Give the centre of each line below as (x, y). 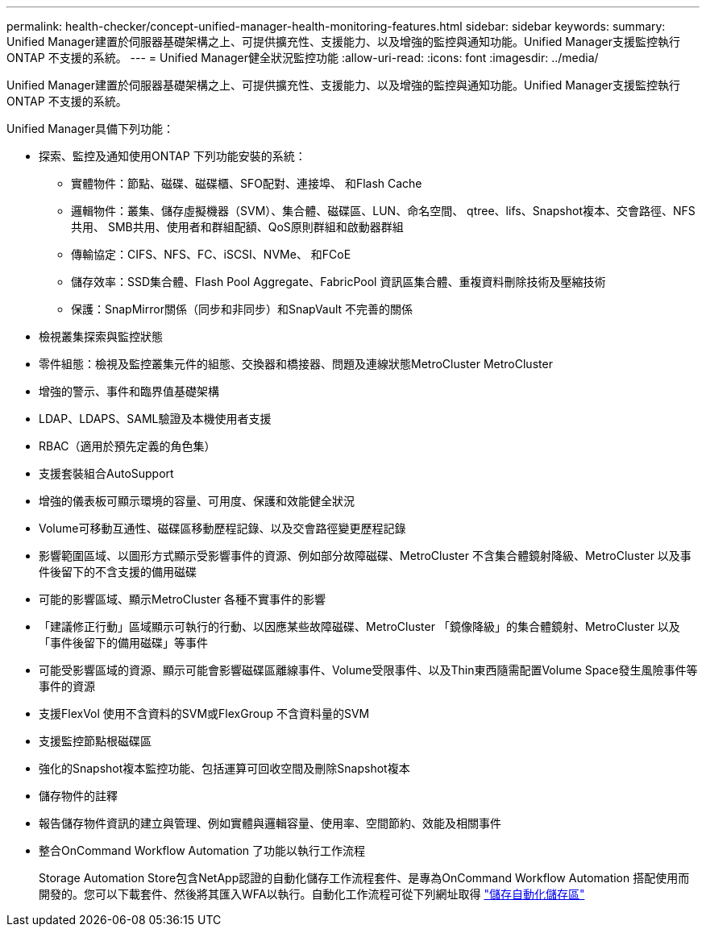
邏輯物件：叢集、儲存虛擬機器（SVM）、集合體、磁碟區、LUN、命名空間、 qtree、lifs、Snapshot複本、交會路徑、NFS (383, 211)
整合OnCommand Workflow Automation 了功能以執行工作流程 (202, 850)
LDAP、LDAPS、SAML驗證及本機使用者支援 (155, 419)
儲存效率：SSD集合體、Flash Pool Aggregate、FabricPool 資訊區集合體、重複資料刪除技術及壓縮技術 (338, 282)
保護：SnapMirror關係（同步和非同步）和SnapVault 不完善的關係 (242, 309)
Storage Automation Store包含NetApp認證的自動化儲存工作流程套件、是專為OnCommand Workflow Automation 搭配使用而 (364, 878)
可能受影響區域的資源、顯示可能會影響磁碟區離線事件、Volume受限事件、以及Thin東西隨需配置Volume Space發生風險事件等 (368, 670)
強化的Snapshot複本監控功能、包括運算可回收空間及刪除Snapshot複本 (224, 768)
